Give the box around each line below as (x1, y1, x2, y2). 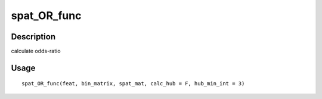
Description (11, 32, 56, 42)
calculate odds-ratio (11, 48, 61, 55)
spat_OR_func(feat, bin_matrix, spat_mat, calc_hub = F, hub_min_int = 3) (21, 81, 245, 87)
